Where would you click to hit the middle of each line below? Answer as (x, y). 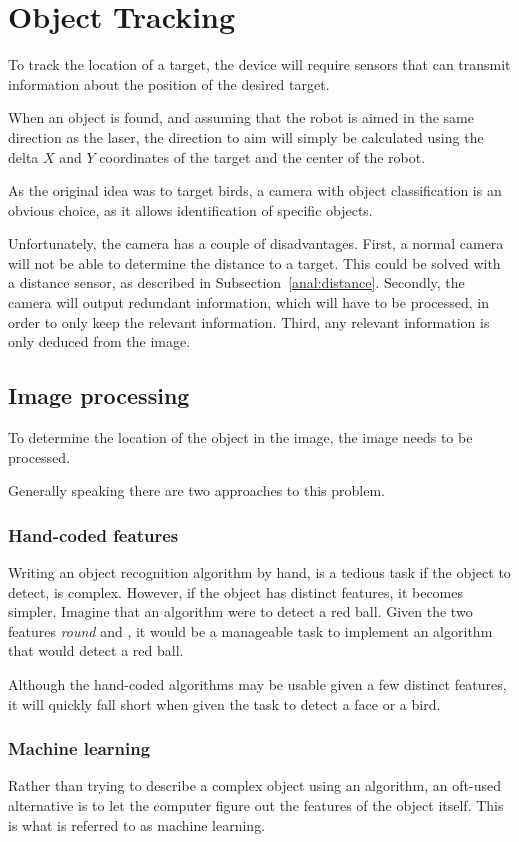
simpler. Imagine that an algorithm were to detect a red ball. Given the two (240, 611)
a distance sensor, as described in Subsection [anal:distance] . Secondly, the (236, 282)
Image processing (99, 395)
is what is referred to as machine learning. (137, 824)
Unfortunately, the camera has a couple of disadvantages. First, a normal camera (256, 243)
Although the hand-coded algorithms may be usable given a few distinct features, (257, 684)
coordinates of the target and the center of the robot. (262, 156)
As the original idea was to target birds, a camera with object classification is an (255, 190)
